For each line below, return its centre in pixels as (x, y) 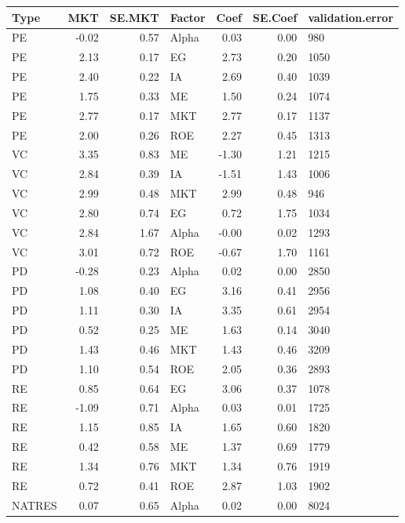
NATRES (35, 505)
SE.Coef (275, 17)
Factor (188, 17)
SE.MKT (134, 17)
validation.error (351, 17)
